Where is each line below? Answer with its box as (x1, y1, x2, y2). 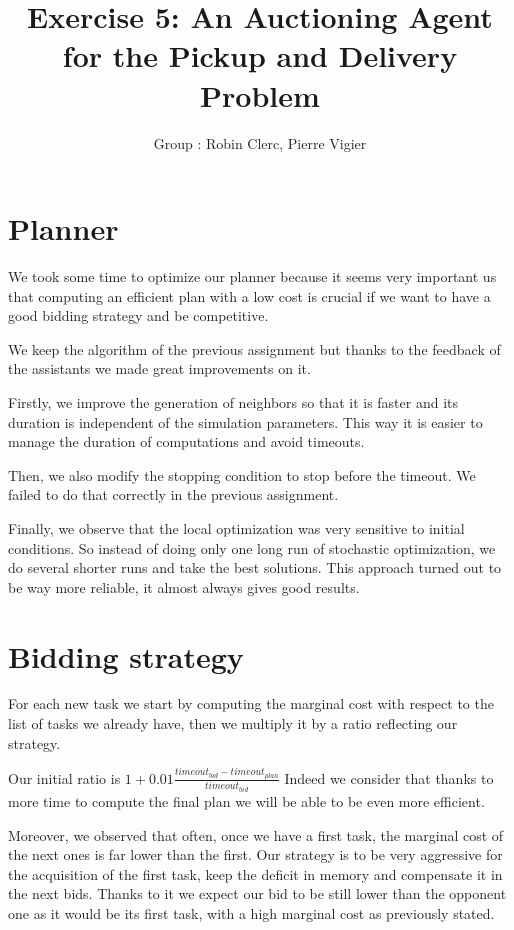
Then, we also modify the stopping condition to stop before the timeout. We (8, 464, 476, 485)
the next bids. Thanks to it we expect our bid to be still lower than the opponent (8, 883, 507, 904)
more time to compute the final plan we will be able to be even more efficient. (8, 790, 485, 811)
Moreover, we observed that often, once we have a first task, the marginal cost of (8, 824, 504, 845)
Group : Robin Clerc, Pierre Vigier (153, 132, 367, 153)
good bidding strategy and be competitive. (8, 305, 269, 326)
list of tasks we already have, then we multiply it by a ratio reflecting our (8, 713, 458, 734)
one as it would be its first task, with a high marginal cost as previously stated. (8, 902, 495, 923)
